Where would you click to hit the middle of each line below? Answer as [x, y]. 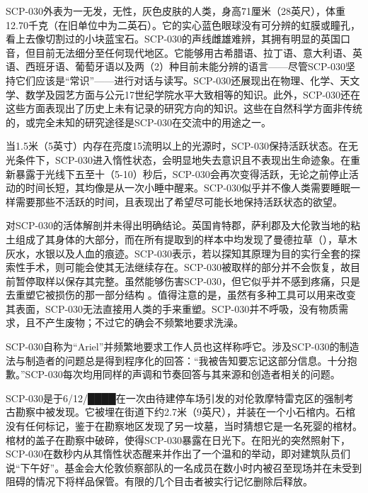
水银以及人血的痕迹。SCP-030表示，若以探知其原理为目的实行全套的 [193, 253]
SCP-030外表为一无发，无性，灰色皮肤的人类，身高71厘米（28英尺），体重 [176, 11]
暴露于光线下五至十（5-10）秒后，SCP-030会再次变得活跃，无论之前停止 [182, 173]
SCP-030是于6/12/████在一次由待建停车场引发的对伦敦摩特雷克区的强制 [175, 398]
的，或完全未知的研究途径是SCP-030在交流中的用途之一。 [139, 122]
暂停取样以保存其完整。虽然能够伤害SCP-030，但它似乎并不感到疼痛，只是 [188, 281]
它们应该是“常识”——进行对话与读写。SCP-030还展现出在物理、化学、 [178, 80]
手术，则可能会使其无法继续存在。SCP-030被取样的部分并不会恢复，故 [188, 267]
